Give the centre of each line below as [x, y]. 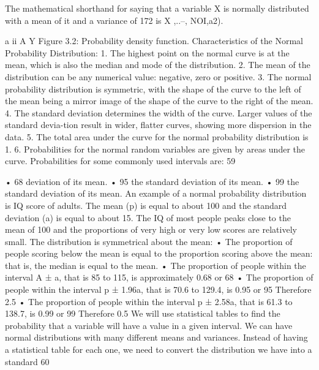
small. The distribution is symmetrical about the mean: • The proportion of [149, 241]
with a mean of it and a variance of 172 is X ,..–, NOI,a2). [114, 20]
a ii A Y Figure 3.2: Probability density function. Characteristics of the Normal [154, 41]
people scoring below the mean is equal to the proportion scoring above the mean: [159, 253]
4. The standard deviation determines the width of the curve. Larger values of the [159, 112]
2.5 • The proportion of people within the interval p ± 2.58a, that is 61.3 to [149, 301]
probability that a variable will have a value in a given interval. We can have [149, 325]
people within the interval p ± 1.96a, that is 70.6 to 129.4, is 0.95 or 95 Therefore [158, 289]
